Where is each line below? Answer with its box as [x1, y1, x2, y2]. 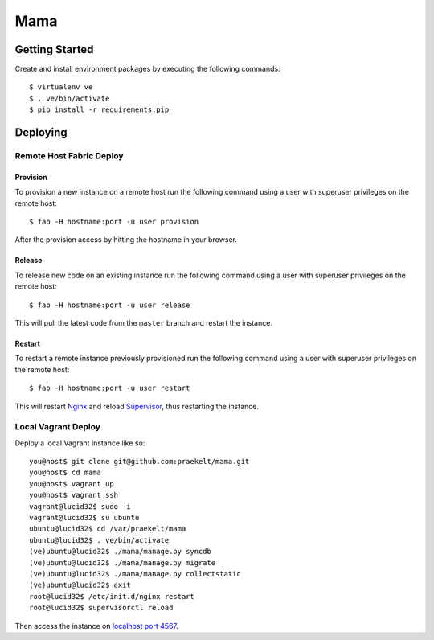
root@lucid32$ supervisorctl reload [29, 603, 174, 613]
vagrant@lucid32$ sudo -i [29, 502, 132, 511]
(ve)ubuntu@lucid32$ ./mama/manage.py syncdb [29, 547, 212, 556]
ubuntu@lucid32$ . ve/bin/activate [29, 535, 170, 544]
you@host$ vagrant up [29, 479, 114, 488]
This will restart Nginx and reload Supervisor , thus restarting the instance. [14, 401, 259, 411]
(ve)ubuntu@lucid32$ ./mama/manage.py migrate [29, 558, 216, 567]
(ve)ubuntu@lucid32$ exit [29, 581, 132, 590]
